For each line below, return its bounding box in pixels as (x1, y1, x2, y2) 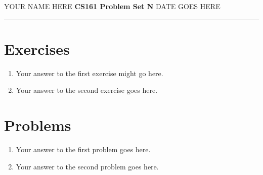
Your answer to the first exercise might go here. (16, 67, 163, 78)
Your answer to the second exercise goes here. (16, 85, 158, 95)
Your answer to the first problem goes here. (16, 144, 151, 155)
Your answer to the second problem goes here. (16, 161, 159, 171)
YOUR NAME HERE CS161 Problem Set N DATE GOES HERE (4, 1, 221, 11)
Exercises (4, 38, 70, 59)
